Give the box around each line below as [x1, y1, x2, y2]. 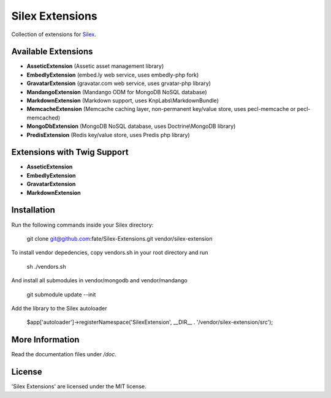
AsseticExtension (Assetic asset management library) [26, 62, 164, 70]
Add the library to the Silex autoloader [11, 304, 107, 312]
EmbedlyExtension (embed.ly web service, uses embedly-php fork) [26, 71, 199, 78]
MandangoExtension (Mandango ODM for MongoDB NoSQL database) [26, 88, 208, 96]
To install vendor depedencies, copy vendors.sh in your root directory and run [11, 249, 208, 257]
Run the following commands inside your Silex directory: [11, 221, 154, 228]
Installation [11, 205, 55, 216]
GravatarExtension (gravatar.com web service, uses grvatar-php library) [26, 80, 211, 87]
